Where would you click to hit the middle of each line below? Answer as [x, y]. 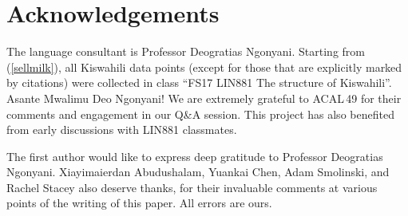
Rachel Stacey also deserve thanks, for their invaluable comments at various [192, 187]
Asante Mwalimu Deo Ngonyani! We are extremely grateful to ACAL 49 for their [204, 98]
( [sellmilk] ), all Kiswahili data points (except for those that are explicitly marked [204, 67]
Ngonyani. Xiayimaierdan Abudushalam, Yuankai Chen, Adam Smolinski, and [198, 172]
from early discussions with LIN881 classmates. [122, 130]
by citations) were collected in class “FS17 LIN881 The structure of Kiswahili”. [199, 82]
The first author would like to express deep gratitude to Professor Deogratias [195, 156]
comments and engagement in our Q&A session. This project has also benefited [200, 114]
